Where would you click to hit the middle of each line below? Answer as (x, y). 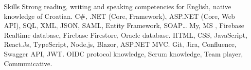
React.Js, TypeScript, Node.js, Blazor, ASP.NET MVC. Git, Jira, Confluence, (120, 44)
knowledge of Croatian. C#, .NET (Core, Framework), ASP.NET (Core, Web (120, 16)
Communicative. (28, 63)
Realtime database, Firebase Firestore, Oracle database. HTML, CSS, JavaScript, (126, 35)
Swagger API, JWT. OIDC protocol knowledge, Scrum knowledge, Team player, (124, 53)
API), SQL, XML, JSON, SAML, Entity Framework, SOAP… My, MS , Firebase (124, 25)
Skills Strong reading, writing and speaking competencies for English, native (118, 6)
